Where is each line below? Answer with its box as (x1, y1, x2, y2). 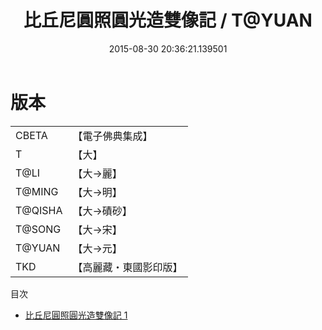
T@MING (15, 184, 59, 198)
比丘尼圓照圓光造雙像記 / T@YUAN (23, 9, 313, 32)
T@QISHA (15, 203, 63, 217)
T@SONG (15, 222, 62, 236)
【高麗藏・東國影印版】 (72, 260, 183, 274)
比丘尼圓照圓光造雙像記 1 (24, 309, 128, 321)
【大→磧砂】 (72, 204, 133, 218)
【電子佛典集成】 (72, 129, 153, 143)
